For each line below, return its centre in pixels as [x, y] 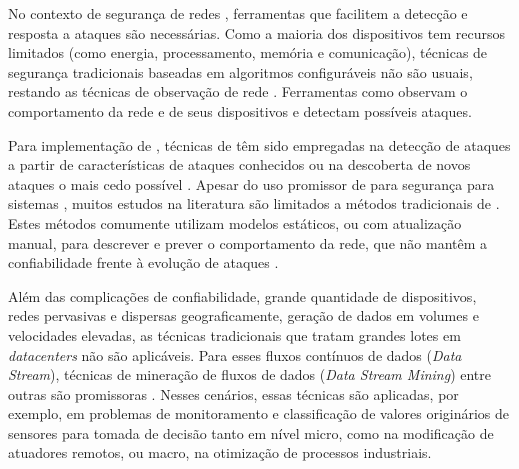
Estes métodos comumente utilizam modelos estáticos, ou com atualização [235, 222]
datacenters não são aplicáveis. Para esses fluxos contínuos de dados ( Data [235, 354]
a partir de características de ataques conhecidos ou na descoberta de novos [239, 164]
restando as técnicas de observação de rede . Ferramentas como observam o [238, 91]
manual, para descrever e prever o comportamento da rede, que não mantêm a [248, 242]
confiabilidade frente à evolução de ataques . [143, 262]
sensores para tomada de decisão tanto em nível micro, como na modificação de [251, 432]
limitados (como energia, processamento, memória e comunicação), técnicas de [248, 52]
